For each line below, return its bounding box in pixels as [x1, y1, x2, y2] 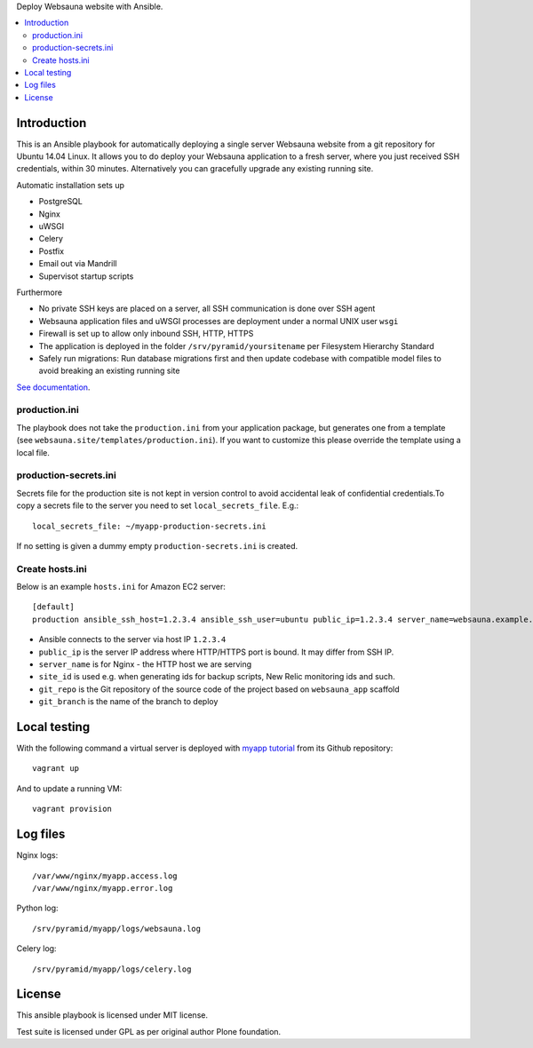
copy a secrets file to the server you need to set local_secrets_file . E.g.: [16, 500, 299, 511]
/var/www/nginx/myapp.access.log [32, 870, 178, 881]
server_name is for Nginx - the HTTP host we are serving [38, 659, 252, 670]
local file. [16, 447, 51, 457]
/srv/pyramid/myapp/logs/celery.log [32, 964, 192, 974]
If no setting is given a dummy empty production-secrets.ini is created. [16, 540, 298, 551]
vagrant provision [32, 804, 113, 814]
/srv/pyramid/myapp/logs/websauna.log [32, 924, 202, 933]
